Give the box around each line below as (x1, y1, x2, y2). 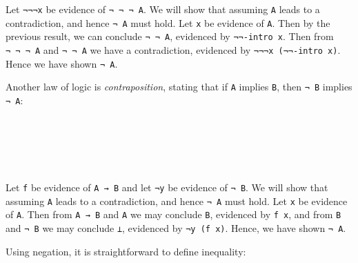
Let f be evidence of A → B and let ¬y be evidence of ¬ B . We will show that (6, 179, 328, 194)
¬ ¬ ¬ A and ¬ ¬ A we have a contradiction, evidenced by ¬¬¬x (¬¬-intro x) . (6, 42, 341, 57)
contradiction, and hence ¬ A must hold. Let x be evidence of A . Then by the (6, 15, 330, 30)
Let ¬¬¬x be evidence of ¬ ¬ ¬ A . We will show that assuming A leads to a (6, 2, 320, 16)
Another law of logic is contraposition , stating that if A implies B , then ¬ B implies (6, 79, 352, 94)
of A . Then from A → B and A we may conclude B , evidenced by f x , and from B (6, 207, 341, 222)
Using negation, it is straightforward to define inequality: (6, 244, 246, 258)
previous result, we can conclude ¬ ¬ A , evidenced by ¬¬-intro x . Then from (6, 29, 334, 43)
